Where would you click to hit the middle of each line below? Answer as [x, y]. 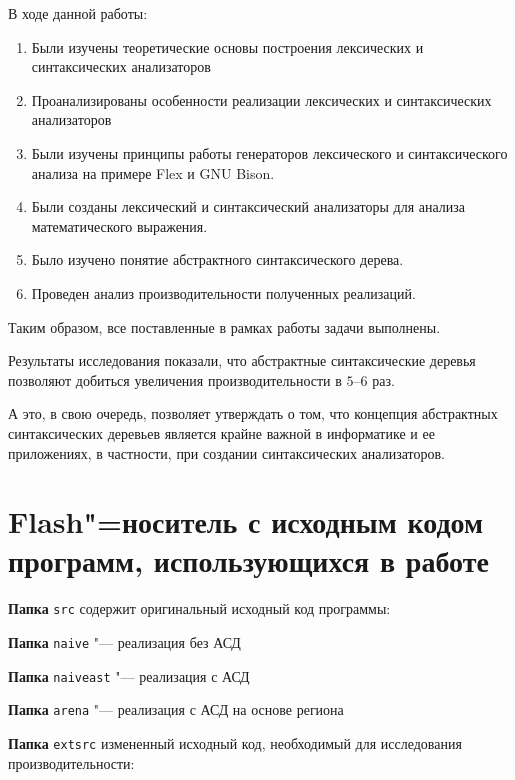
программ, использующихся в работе [248, 560]
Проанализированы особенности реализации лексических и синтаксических [261, 99]
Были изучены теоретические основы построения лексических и [227, 46]
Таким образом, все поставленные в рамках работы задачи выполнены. [224, 326]
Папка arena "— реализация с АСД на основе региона [176, 709]
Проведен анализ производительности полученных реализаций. [223, 292]
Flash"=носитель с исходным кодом [246, 521]
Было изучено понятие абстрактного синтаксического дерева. [217, 259]
